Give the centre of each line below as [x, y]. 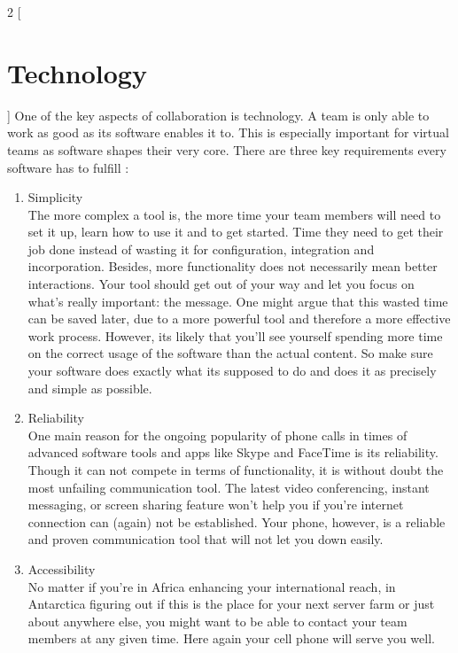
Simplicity [55, 197]
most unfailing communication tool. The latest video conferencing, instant [229, 487]
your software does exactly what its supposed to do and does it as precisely [232, 371]
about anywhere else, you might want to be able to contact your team [217, 621]
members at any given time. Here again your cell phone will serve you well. [231, 638]
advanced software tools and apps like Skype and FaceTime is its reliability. [233, 452]
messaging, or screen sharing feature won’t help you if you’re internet [216, 505]
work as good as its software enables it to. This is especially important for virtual [228, 132]
